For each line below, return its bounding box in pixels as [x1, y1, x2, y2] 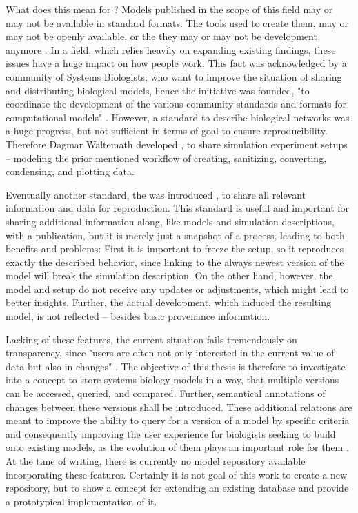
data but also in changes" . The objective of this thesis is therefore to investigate [6, 359, 346, 373]
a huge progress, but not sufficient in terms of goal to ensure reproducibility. [6, 123, 328, 138]
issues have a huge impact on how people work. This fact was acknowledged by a [6, 56, 347, 70]
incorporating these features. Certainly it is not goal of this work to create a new [6, 467, 348, 481]
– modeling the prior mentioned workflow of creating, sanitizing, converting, [6, 150, 327, 165]
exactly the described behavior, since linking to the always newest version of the [6, 254, 344, 269]
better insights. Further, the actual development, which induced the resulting [6, 295, 331, 310]
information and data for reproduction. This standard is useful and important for [6, 201, 350, 215]
